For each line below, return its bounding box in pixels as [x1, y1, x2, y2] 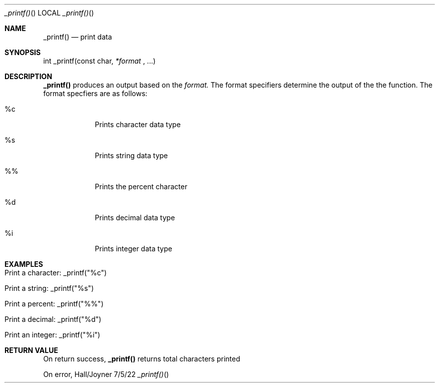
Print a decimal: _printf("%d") [5, 315, 102, 323]
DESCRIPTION [5, 72, 53, 81]
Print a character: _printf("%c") [5, 268, 107, 277]
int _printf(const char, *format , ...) [43, 57, 156, 65]
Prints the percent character [95, 182, 188, 191]
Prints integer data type [95, 244, 172, 253]
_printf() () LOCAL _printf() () [5, 9, 94, 17]
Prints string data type [95, 151, 168, 160]
